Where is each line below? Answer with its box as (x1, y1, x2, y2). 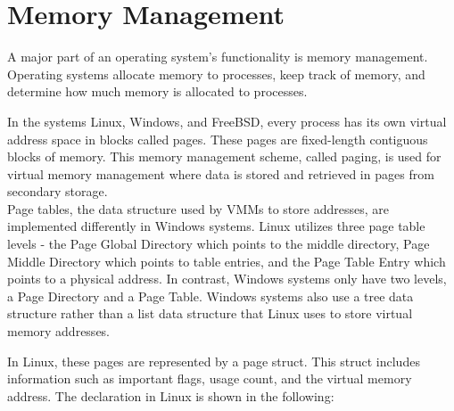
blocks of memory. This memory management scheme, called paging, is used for (7, 147, 442, 166)
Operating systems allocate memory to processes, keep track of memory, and (7, 64, 425, 83)
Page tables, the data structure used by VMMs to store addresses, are (7, 199, 389, 218)
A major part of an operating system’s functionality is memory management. (7, 47, 428, 66)
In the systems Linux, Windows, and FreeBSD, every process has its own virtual (7, 111, 447, 130)
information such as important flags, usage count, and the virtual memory (7, 369, 412, 388)
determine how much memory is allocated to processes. (7, 82, 308, 101)
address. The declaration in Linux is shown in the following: (7, 386, 334, 405)
